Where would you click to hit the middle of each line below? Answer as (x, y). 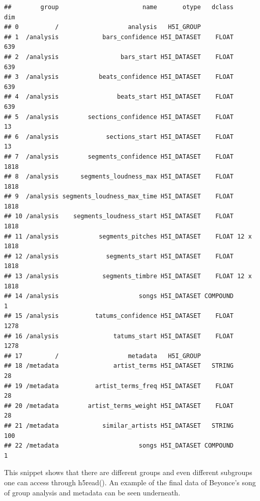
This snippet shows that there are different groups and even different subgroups (128, 472)
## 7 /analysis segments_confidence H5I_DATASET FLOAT (119, 156)
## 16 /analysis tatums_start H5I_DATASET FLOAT (119, 336)
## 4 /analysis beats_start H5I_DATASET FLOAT (119, 97)
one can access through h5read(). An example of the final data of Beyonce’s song (130, 482)
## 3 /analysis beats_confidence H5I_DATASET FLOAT (119, 77)
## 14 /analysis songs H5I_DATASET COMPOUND (119, 296)
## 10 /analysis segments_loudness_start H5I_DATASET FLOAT (119, 216)
